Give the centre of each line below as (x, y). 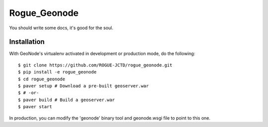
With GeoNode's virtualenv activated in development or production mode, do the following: (102, 54)
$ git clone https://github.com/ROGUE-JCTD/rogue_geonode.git (95, 65)
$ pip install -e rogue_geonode (57, 72)
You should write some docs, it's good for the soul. (61, 28)
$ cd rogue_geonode (42, 79)
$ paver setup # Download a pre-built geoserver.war (83, 86)
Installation (27, 42)
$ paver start (35, 107)
